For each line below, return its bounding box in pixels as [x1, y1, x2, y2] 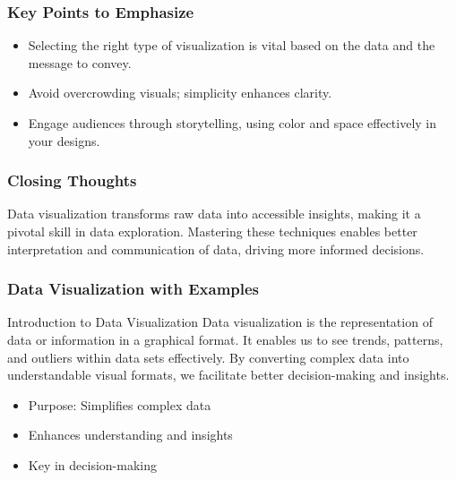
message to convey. [28, 53, 132, 72]
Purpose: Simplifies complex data [28, 395, 211, 414]
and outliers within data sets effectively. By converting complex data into [7, 347, 409, 366]
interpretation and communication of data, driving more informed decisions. [7, 239, 425, 258]
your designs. [28, 131, 100, 150]
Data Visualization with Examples [7, 278, 260, 300]
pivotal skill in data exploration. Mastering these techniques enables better [7, 222, 417, 240]
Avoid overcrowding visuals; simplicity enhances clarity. [28, 83, 332, 102]
